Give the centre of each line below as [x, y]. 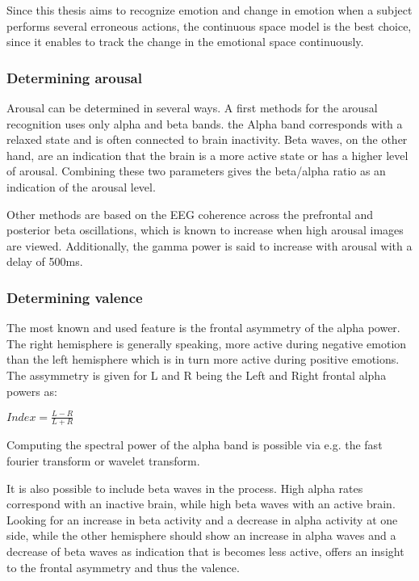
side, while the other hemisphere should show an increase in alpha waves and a [201, 535]
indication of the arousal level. [81, 186]
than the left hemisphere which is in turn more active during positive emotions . [203, 359]
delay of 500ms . [45, 261]
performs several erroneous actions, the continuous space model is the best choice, [209, 25]
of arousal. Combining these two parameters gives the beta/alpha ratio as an [196, 171]
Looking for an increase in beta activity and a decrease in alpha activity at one [202, 519]
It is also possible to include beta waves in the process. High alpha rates [185, 488]
